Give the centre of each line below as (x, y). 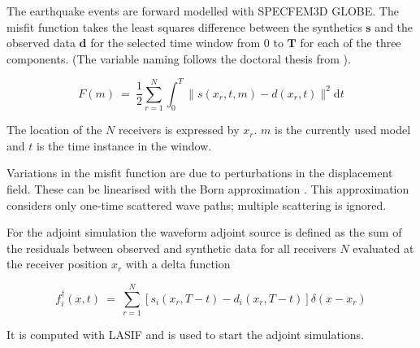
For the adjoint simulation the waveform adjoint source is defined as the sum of (204, 232)
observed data (41, 43)
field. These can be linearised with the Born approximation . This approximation (208, 188)
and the (394, 26)
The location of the (54, 130)
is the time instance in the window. (124, 145)
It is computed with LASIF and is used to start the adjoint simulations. (185, 335)
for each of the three (351, 43)
